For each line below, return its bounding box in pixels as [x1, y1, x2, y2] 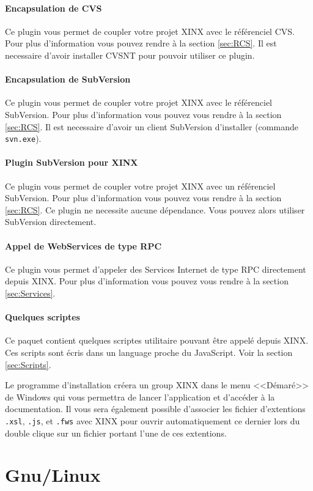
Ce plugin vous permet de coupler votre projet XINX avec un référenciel [5, 179, 276, 192]
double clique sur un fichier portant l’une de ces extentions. [5, 426, 227, 439]
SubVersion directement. [5, 215, 97, 228]
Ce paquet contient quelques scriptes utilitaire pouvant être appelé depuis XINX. [5, 334, 309, 347]
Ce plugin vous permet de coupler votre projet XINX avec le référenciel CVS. [5, 24, 295, 37]
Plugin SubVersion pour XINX [5, 156, 138, 169]
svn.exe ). [5, 132, 42, 145]
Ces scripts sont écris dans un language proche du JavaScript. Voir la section [5, 345, 293, 358]
